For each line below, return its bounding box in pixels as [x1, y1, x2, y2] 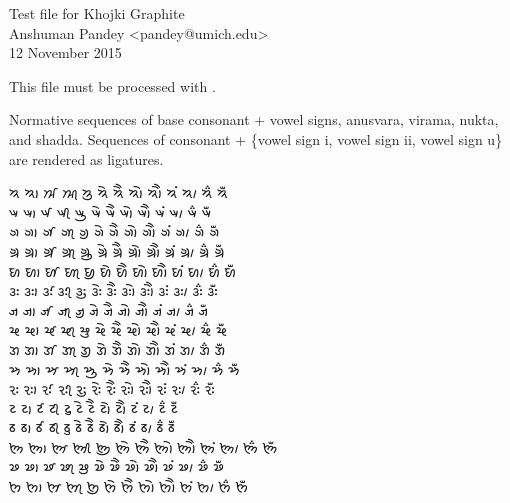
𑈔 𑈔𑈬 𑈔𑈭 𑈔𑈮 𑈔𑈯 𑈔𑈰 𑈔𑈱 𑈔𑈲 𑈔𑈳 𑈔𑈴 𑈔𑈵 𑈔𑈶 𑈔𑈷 [9, 397, 178, 418]
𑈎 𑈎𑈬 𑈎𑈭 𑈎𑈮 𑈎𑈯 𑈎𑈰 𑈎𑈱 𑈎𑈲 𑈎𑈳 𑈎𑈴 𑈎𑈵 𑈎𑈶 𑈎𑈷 [9, 299, 209, 320]
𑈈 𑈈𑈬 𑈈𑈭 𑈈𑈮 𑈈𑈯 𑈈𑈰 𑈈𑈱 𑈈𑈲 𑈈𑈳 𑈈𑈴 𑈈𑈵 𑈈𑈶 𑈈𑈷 [9, 182, 228, 203]
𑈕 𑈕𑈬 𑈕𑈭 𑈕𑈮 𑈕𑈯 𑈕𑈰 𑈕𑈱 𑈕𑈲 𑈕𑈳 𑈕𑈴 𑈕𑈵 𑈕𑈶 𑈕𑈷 [9, 417, 176, 438]
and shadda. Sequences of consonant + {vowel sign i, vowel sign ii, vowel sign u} [9, 128, 503, 149]
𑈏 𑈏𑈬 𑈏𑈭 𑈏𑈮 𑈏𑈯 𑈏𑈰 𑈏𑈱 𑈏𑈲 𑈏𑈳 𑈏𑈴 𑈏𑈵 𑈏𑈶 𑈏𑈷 [9, 319, 228, 340]
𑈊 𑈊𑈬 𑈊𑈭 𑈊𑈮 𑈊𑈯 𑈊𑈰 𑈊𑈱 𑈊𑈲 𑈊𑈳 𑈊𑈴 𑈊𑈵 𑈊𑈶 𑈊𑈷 [9, 221, 220, 242]
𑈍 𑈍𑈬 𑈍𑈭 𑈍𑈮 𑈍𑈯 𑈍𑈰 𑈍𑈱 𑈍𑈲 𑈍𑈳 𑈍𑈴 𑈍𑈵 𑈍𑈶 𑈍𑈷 [9, 280, 218, 301]
